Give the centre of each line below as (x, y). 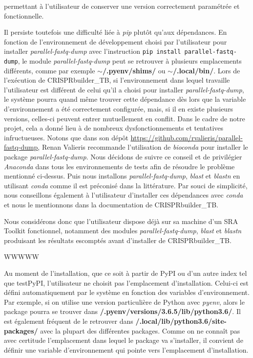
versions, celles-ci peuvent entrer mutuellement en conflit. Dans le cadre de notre (125, 118)
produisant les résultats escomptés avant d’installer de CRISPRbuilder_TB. (118, 240)
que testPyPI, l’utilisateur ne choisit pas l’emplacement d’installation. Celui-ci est (126, 282)
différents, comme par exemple (50, 70)
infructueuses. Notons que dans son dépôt (66, 137)
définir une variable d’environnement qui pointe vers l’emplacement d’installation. (126, 349)
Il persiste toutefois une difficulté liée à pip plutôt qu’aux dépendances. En (116, 32)
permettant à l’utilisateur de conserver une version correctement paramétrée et (122, 6)
